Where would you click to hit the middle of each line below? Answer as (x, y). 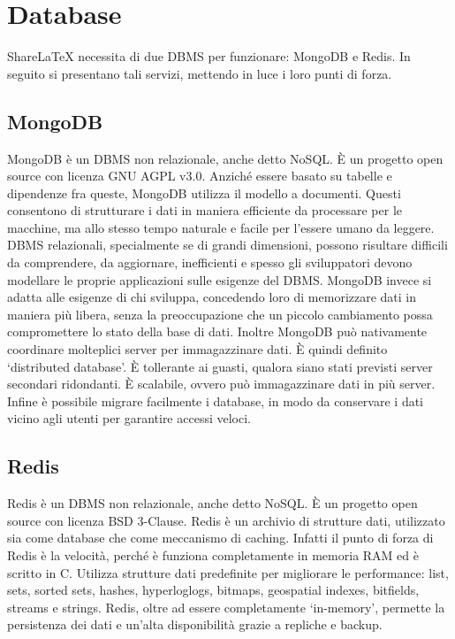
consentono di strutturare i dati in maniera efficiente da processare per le (205, 210)
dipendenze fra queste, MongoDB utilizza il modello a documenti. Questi (204, 192)
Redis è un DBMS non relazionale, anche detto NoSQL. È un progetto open (212, 503)
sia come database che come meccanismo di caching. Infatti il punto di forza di (220, 538)
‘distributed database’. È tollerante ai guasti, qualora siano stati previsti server (220, 366)
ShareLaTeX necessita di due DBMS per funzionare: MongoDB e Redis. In (209, 56)
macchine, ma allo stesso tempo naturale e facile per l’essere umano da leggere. (221, 227)
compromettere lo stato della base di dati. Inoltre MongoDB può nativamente (217, 331)
